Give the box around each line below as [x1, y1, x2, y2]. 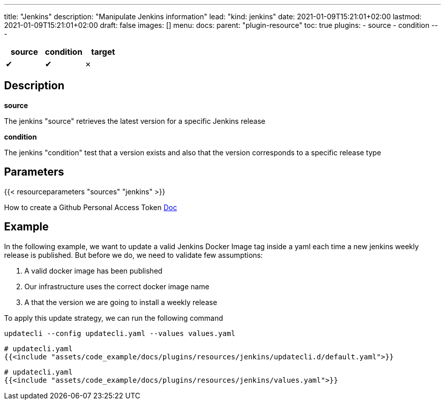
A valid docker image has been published [24, 266, 163, 275]
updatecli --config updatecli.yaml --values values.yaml [4, 329, 236, 338]
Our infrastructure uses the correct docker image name [24, 282, 209, 291]
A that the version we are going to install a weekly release [24, 297, 217, 307]
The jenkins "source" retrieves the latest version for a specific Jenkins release [4, 116, 266, 125]
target [91, 47, 115, 57]
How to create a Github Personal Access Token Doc [4, 203, 177, 212]
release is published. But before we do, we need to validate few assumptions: [4, 250, 263, 259]
